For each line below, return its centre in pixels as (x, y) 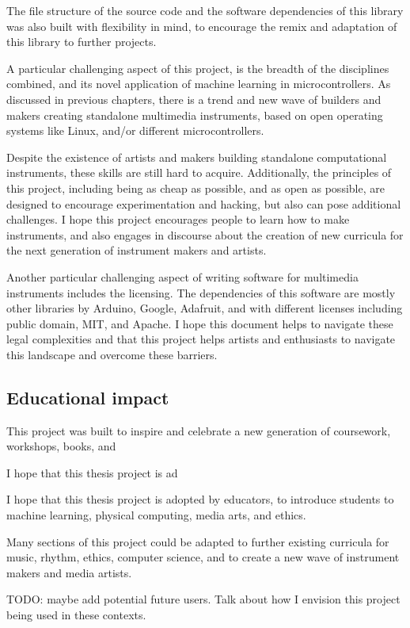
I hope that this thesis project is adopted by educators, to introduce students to (200, 499)
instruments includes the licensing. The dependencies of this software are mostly (201, 292)
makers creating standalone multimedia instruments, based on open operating (195, 115)
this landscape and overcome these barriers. (112, 354)
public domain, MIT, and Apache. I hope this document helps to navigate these (200, 323)
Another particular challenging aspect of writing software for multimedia (182, 276)
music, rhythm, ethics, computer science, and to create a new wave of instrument (203, 557)
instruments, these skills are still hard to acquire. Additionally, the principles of (199, 172)
